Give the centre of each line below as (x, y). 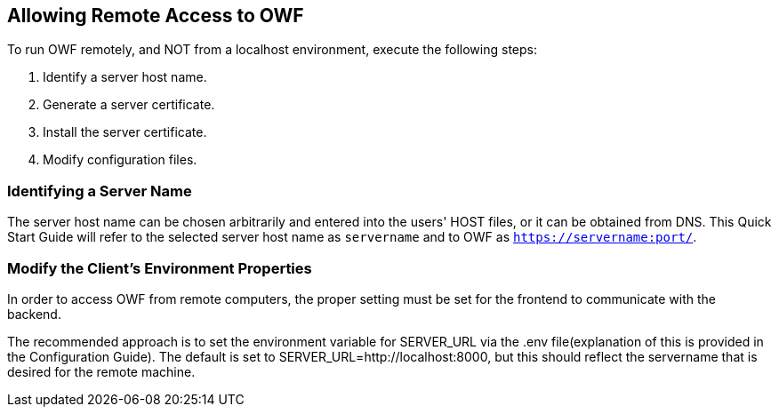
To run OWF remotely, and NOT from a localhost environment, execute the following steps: (272, 50)
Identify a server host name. (125, 77)
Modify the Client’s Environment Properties (160, 268)
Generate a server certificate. (129, 105)
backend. (34, 314)
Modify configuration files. (120, 160)
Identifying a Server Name (100, 191)
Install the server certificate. (125, 132)
